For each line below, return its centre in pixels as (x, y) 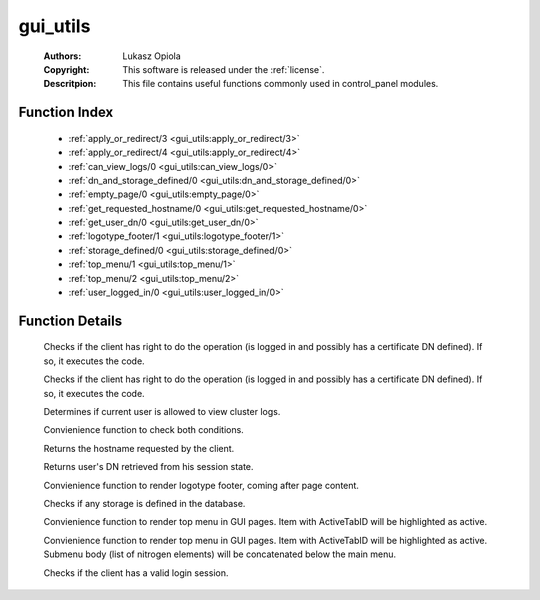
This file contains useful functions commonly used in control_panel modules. (280, 84)
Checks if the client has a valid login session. (136, 572)
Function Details (70, 320)
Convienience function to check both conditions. (143, 430)
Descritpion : (70, 84)
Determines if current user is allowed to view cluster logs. (162, 411)
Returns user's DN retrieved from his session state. (148, 467)
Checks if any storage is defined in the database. (144, 503)
